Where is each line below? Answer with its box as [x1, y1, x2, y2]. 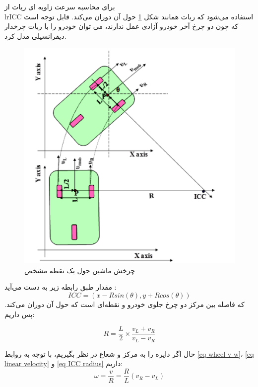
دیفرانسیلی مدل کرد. [4, 30, 66, 41]
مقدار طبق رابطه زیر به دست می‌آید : [4, 282, 117, 292]
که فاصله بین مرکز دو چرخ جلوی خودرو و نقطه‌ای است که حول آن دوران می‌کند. [4, 299, 245, 309]
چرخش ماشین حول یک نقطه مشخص [24, 265, 135, 275]
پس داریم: [4, 309, 35, 319]
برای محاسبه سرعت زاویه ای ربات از [4, 1, 115, 11]
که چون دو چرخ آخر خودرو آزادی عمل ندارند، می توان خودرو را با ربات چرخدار [4, 21, 239, 31]
